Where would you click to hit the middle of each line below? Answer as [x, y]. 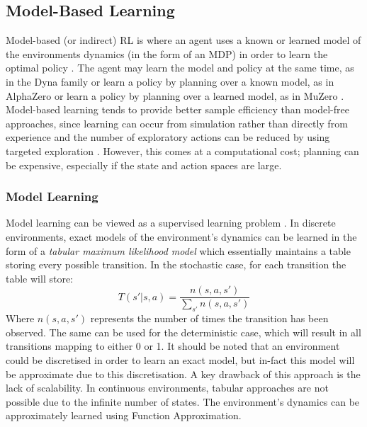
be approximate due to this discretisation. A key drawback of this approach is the [183, 374]
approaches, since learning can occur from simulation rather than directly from [177, 123]
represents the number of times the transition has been [209, 318]
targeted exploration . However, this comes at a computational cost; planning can [182, 150]
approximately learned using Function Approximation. [124, 415]
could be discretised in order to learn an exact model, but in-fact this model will [180, 359]
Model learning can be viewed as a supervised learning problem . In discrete [171, 223]
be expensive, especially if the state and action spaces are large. [144, 165]
